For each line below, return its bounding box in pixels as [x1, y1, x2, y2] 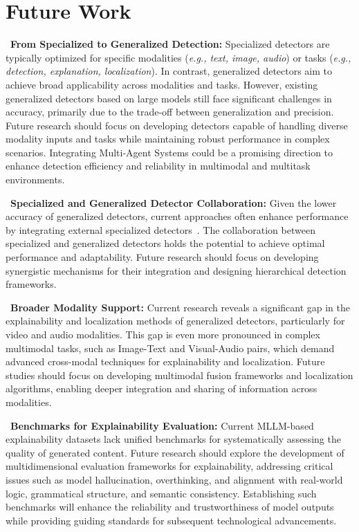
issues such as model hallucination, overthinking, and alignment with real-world [6, 472, 343, 486]
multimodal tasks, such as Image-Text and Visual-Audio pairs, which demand [6, 340, 335, 355]
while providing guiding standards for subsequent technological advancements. [6, 513, 337, 527]
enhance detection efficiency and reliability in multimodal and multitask [6, 158, 311, 173]
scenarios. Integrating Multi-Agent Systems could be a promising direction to [6, 145, 333, 159]
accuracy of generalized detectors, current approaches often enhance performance [6, 209, 349, 223]
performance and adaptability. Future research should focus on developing [6, 250, 319, 264]
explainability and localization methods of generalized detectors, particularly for [6, 313, 345, 328]
